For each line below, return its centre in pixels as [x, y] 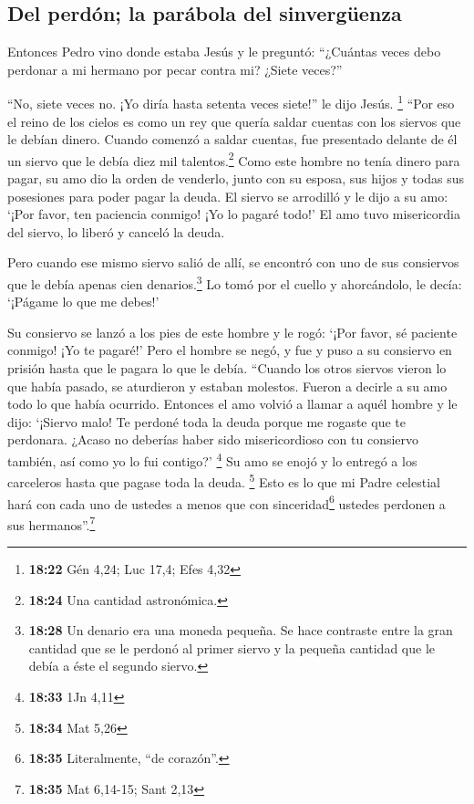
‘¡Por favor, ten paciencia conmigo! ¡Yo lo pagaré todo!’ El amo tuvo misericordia [234, 214]
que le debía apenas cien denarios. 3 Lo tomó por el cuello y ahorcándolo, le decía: [235, 282]
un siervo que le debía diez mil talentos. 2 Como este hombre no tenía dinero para [234, 159]
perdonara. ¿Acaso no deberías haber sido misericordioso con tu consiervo [213, 439]
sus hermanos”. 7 [52, 523]
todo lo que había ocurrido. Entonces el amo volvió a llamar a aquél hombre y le [232, 404]
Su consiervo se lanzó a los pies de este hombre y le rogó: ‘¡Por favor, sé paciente [232, 332]
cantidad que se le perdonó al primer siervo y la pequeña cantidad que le [232, 647]
